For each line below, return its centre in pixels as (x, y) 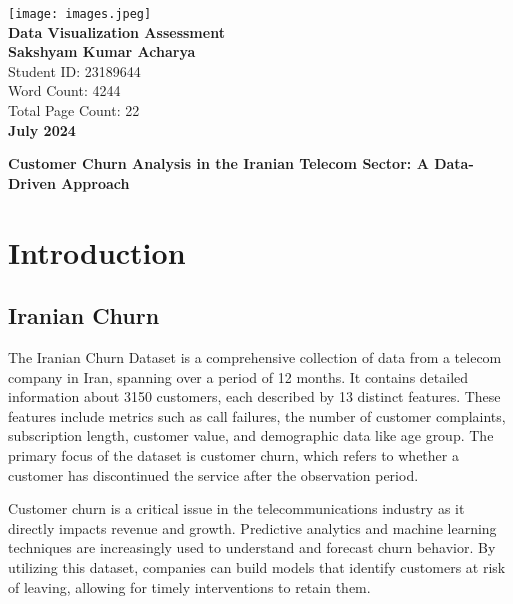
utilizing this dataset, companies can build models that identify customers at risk (257, 566)
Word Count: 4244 (64, 90)
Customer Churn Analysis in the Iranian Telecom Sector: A (218, 163)
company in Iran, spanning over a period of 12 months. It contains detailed (238, 376)
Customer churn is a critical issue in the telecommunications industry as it (236, 508)
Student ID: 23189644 (74, 70)
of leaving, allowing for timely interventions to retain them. (189, 586)
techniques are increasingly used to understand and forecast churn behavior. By (252, 547)
